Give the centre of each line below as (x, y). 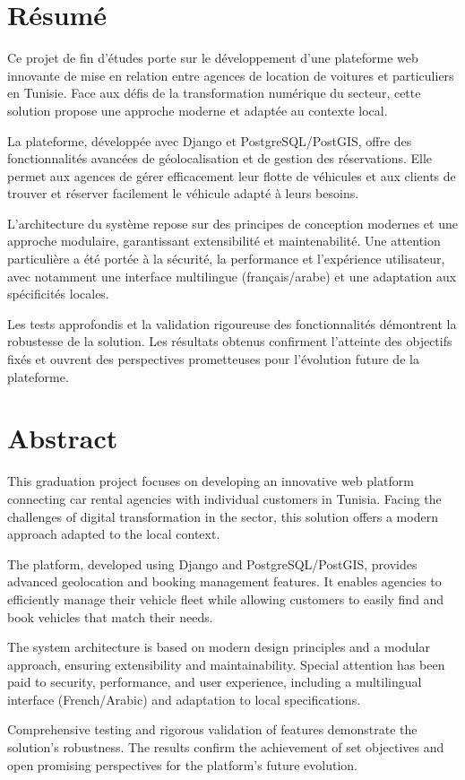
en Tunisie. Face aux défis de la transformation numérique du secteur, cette (214, 93)
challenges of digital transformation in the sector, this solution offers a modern (223, 516)
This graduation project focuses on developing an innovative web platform (211, 481)
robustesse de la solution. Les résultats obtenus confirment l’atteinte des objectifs (230, 341)
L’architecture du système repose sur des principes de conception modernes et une (232, 223)
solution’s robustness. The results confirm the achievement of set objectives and (226, 747)
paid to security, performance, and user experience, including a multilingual (215, 682)
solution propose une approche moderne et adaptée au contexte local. (198, 110)
